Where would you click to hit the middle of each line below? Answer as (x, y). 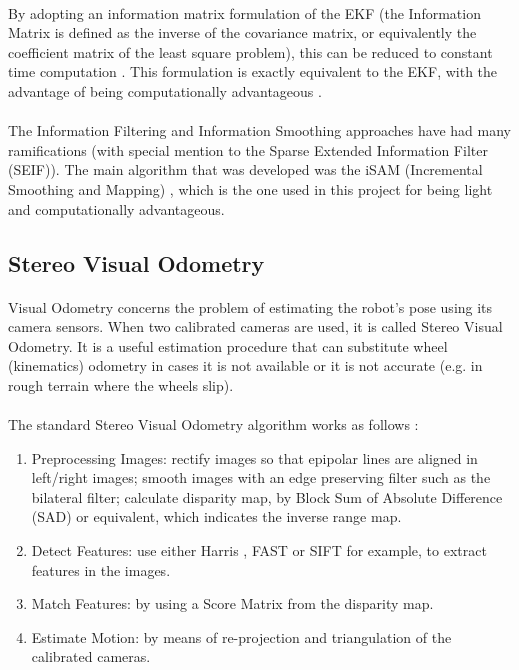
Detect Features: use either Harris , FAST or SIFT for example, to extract (259, 550)
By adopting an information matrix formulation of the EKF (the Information (244, 12)
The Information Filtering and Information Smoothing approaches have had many (259, 130)
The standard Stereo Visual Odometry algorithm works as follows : (213, 424)
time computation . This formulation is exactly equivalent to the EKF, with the (253, 71)
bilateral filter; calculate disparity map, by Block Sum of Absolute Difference (267, 496)
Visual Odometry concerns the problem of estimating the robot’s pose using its (250, 306)
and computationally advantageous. (116, 208)
